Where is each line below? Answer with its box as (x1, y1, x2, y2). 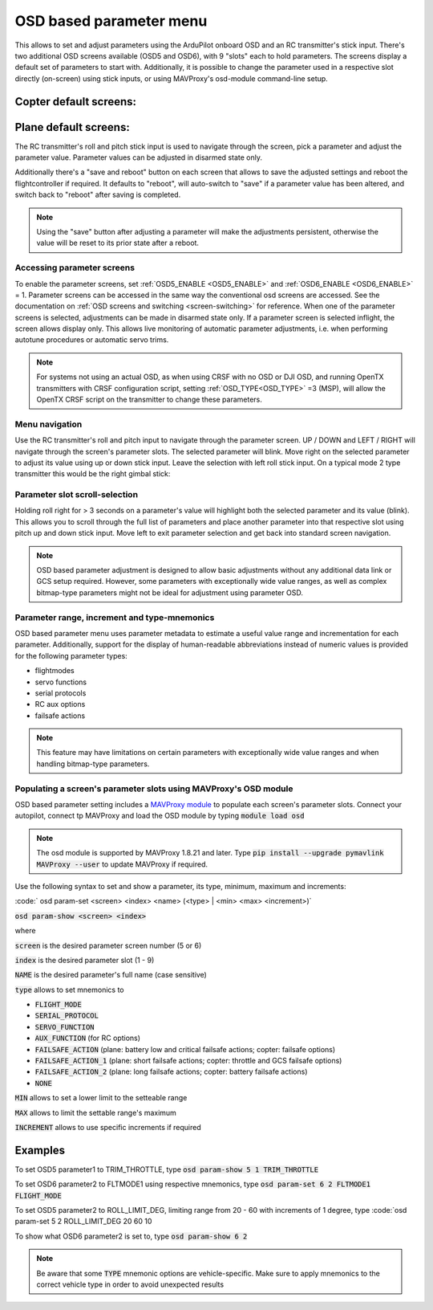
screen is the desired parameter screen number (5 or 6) (14, 941, 202, 950)
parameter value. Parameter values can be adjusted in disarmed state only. (14, 153, 262, 162)
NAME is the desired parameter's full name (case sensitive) (14, 970, 208, 980)
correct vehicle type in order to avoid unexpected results (36, 1279, 225, 1289)
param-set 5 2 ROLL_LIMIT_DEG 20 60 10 (14, 1217, 152, 1226)
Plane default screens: (14, 120, 130, 134)
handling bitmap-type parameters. (36, 759, 150, 769)
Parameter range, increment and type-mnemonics (14, 611, 215, 622)
